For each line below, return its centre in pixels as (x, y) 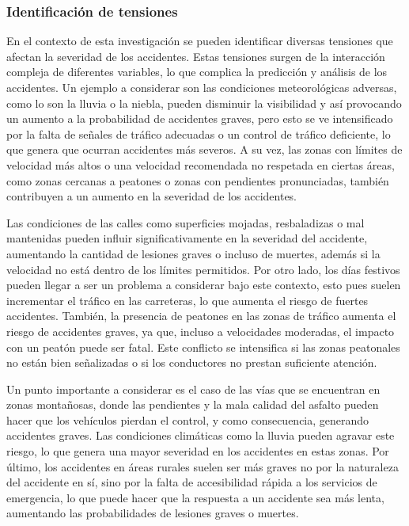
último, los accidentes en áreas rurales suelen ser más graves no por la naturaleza (203, 466)
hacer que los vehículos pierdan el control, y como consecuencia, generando (188, 419)
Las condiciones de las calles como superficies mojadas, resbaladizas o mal (186, 222)
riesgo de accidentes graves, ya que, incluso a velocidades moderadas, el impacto (201, 331)
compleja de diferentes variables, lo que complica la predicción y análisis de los (197, 72)
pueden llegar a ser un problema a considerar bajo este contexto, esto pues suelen (204, 285)
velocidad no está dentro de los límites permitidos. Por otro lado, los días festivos (203, 269)
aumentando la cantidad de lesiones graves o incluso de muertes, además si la (193, 253)
